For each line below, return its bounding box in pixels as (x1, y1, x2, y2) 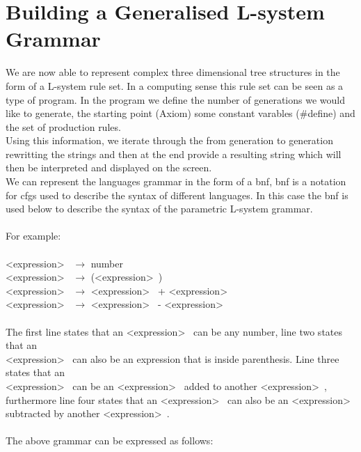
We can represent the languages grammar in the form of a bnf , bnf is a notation (6, 174, 346, 189)
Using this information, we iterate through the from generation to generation (6, 133, 333, 148)
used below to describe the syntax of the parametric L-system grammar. (6, 201, 313, 216)
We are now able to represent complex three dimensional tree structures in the (6, 65, 340, 79)
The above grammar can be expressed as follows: (6, 433, 214, 448)
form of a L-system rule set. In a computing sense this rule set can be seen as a (6, 78, 344, 93)
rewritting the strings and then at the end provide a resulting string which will (6, 146, 342, 161)
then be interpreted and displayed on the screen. (6, 160, 212, 175)
